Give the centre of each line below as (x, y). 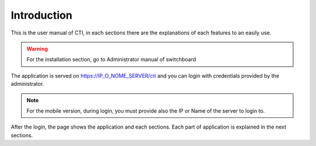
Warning (37, 48)
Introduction (42, 15)
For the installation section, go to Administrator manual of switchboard (111, 60)
